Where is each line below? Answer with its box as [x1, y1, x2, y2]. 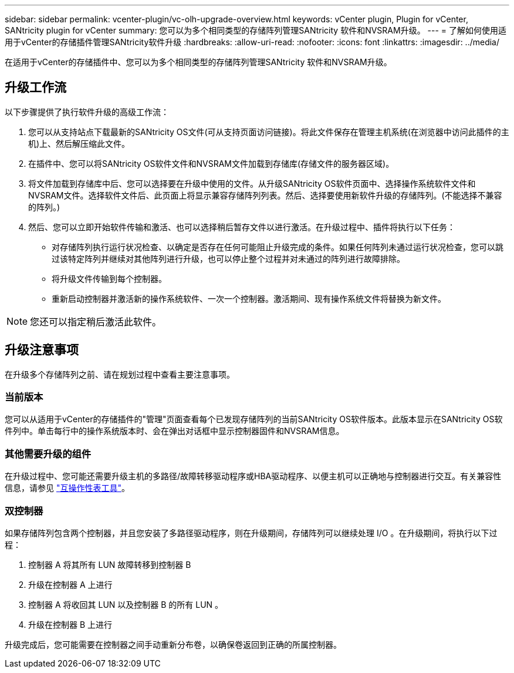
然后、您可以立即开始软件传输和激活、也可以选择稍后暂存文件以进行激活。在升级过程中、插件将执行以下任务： [28, 221, 455, 232]
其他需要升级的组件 [5, 447, 92, 460]
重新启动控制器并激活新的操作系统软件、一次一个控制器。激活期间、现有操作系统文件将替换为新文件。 [52, 293, 446, 304]
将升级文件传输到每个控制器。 [52, 273, 167, 284]
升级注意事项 [5, 342, 79, 358]
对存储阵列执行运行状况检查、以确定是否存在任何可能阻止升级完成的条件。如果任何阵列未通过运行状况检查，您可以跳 [52, 241, 503, 252]
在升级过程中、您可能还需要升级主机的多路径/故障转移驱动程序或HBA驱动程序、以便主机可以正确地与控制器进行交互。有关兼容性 [5, 471, 502, 482]
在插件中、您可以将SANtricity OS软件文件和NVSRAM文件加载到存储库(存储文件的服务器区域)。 [28, 158, 394, 169]
